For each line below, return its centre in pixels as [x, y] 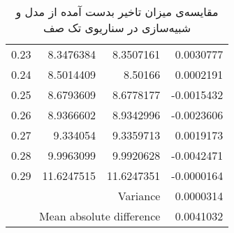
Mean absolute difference [100, 216]
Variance [139, 196]
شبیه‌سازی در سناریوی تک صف [117, 28]
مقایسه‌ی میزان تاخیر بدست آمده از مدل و [117, 12]
